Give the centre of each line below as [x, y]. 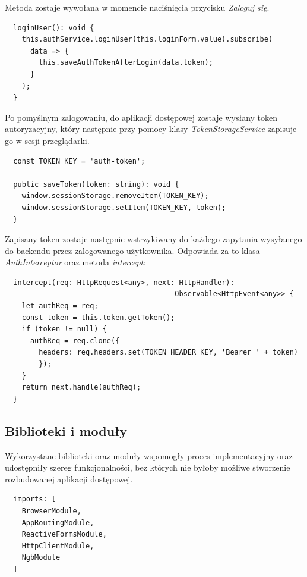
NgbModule [41, 558]
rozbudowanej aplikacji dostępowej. [69, 479]
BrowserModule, [51, 511]
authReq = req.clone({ [75, 341]
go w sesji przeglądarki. [47, 140]
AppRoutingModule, [58, 523]
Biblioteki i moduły [66, 430]
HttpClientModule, [58, 546]
